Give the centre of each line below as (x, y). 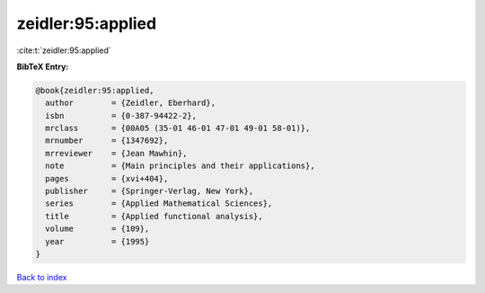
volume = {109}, (97, 229)
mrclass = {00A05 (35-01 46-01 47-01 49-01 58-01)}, (178, 129)
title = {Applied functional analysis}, (154, 216)
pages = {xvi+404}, (107, 178)
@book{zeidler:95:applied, (95, 90)
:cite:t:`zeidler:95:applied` (64, 50)
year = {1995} (97, 241)
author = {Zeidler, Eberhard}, (130, 103)
